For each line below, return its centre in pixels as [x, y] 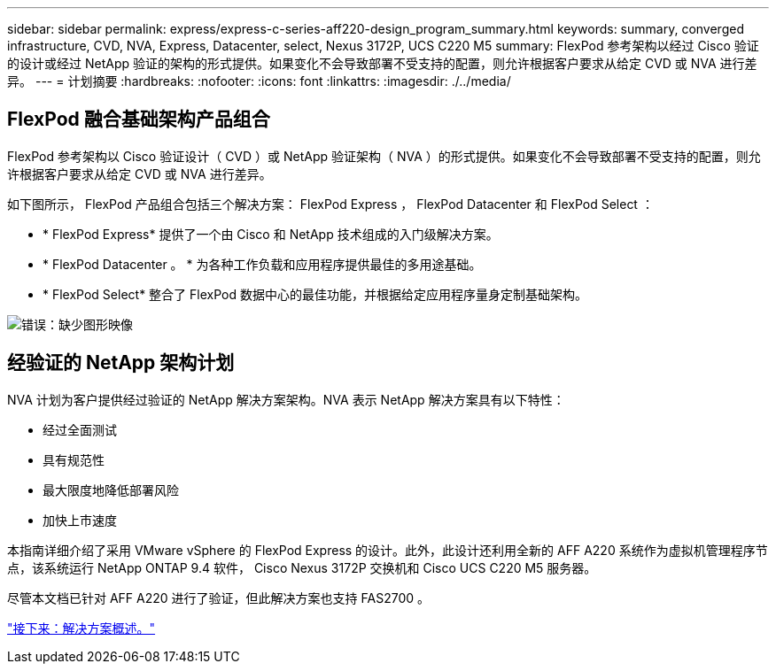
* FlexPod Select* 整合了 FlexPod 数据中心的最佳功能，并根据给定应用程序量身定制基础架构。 [315, 294]
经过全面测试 [80, 429]
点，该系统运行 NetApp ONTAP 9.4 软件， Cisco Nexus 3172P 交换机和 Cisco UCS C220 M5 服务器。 [302, 567]
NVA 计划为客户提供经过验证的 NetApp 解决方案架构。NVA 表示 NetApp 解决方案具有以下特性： [286, 399]
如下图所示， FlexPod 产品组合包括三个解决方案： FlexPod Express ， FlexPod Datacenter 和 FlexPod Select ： [330, 204]
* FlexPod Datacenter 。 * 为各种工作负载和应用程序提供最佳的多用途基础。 [262, 264]
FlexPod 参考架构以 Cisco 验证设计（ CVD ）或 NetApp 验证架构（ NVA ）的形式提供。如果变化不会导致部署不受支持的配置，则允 [384, 156]
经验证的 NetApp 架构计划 [121, 363]
